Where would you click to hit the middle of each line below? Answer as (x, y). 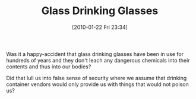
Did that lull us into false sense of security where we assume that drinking (97, 78)
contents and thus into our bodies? (49, 67)
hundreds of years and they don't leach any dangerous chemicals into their (98, 60)
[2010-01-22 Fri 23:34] (100, 27)
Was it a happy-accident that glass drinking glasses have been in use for (95, 54)
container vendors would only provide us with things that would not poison (97, 84)
